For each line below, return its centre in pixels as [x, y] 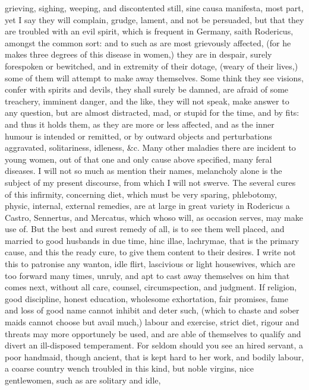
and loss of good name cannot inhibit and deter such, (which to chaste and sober [152, 310]
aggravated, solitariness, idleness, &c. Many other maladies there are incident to [150, 148]
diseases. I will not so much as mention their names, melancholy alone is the [144, 171]
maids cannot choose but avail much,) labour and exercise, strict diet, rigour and [152, 322]
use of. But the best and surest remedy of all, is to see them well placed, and [145, 229]
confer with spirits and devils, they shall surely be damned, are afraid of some [147, 89]
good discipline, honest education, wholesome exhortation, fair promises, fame [146, 298]
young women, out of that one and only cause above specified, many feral [138, 159]
